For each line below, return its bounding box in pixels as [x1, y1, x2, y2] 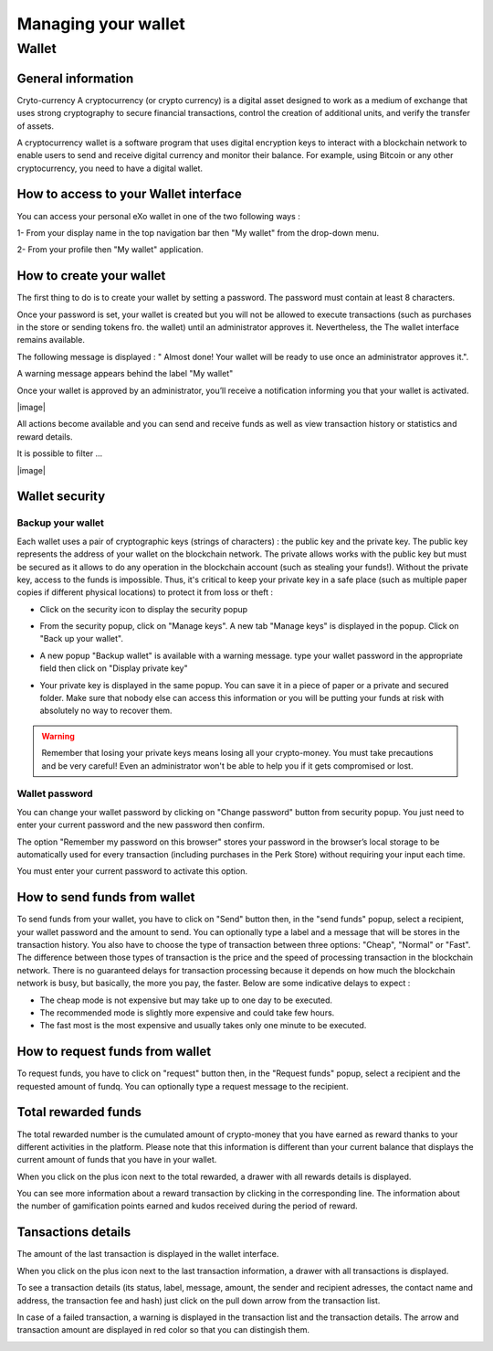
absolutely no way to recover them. [39, 705, 173, 717]
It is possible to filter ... [16, 448, 103, 459]
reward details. [16, 431, 73, 442]
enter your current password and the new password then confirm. [16, 819, 265, 831]
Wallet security [16, 489, 106, 505]
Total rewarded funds [16, 1104, 142, 1120]
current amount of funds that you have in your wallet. [16, 1154, 217, 1165]
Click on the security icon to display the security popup [39, 603, 248, 614]
